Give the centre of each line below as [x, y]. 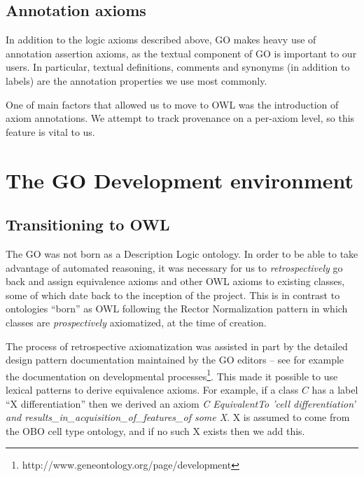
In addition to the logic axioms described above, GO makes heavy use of [161, 40]
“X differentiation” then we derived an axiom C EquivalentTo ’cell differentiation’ [181, 403]
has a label [335, 389]
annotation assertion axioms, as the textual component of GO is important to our [181, 53]
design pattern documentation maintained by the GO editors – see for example [175, 360]
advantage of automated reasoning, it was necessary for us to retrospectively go [174, 267]
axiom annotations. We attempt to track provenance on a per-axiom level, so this [180, 118]
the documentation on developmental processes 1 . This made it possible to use [172, 375]
